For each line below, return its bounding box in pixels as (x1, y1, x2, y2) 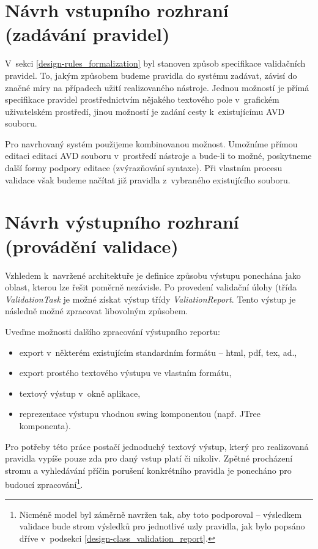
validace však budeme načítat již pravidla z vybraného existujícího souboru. (5, 173, 290, 186)
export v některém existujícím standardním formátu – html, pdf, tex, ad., (19, 345, 297, 358)
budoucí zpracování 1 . (5, 476, 83, 490)
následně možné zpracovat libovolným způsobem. (5, 304, 188, 317)
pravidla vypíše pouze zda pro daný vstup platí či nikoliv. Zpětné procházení (5, 452, 293, 465)
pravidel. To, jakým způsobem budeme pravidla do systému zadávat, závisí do (5, 68, 297, 81)
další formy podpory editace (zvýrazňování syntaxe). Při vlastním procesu (5, 161, 283, 174)
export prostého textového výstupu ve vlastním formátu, (19, 366, 232, 379)
